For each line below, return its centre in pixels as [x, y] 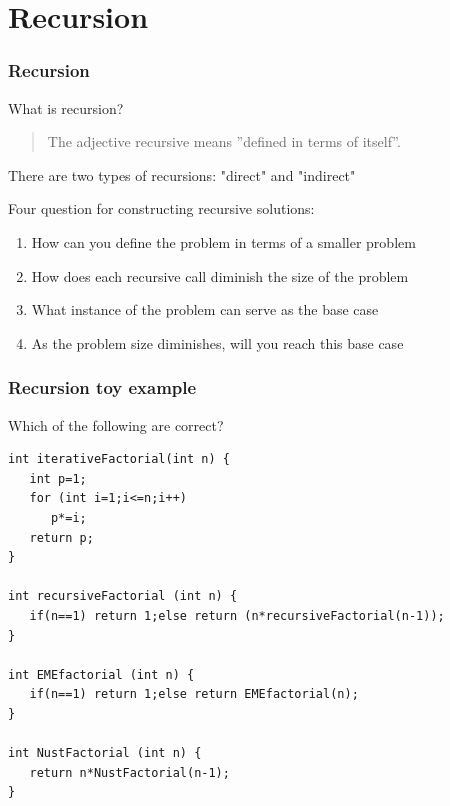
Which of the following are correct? [116, 424]
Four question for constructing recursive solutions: [161, 208]
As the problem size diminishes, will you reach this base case [217, 342]
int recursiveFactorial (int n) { [123, 596]
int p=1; [58, 478]
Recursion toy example [102, 387]
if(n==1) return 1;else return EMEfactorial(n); [194, 694]
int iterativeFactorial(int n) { [119, 459]
